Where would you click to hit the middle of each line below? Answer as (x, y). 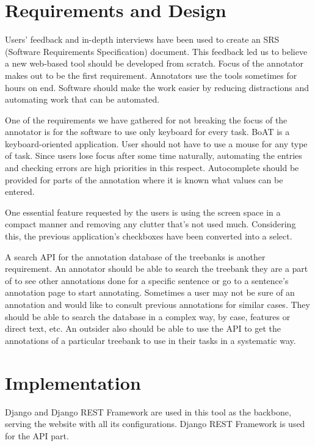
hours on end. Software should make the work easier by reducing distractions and (157, 87)
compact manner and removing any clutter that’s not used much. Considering (150, 224)
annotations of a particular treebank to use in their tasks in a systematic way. (150, 340)
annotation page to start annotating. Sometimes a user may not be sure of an (150, 292)
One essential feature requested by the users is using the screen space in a (143, 212)
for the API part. (37, 435)
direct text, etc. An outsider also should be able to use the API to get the (143, 328)
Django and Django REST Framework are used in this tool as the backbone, (148, 411)
